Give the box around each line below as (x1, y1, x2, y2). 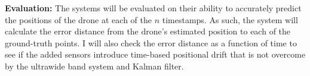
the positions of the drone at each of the (5, 13, 152, 26)
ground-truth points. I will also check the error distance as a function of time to (5, 36, 297, 49)
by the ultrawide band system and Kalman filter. (5, 59, 184, 72)
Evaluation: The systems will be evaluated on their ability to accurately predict (5, 2, 302, 14)
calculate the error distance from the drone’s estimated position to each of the (5, 25, 291, 37)
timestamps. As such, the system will (162, 13, 298, 26)
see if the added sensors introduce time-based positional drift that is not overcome (5, 48, 306, 61)
